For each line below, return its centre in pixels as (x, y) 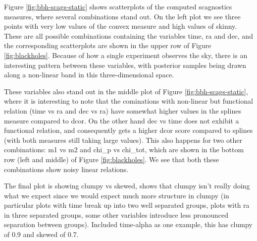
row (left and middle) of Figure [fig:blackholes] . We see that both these (112, 159)
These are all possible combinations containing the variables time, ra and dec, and (128, 35)
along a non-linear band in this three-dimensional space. (89, 75)
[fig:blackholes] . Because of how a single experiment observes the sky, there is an (126, 55)
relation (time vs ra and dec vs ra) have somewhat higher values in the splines (123, 110)
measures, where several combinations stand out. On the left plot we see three (122, 16)
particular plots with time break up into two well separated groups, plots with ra (127, 205)
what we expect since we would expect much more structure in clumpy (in (117, 195)
